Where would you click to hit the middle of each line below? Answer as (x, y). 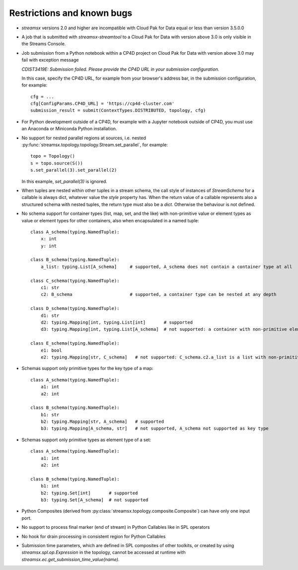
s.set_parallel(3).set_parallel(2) (74, 170)
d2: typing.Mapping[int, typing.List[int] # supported (117, 323)
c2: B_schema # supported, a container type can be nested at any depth (158, 294)
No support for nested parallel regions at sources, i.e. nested (84, 138)
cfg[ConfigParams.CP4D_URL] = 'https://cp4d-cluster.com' (103, 104)
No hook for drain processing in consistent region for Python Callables (94, 536)
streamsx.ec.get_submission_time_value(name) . (71, 559)
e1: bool (51, 350)
